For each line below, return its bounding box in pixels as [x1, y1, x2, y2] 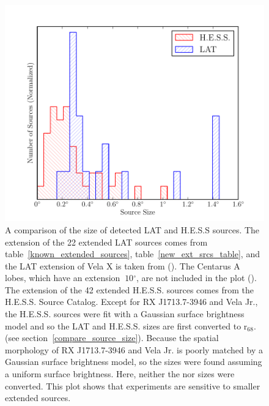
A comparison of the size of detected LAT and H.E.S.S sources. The [5, 223, 260, 236]
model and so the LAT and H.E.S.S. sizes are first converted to [5, 319, 241, 332]
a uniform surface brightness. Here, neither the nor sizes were [5, 367, 235, 380]
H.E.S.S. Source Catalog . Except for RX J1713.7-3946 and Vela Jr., [5, 295, 258, 308]
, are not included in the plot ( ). [136, 271, 257, 284]
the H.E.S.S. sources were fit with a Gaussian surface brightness [5, 307, 245, 320]
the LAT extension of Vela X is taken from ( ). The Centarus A [5, 259, 240, 272]
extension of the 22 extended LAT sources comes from [5, 235, 208, 248]
